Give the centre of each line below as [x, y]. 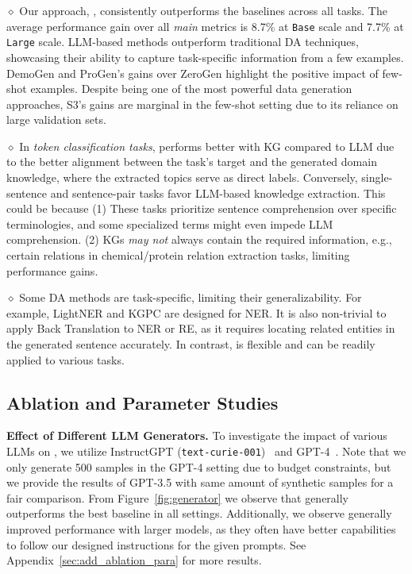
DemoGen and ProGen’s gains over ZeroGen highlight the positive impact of [193, 73]
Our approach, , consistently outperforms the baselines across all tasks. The [203, 10]
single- [377, 177]
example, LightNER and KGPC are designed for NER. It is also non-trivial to [196, 312]
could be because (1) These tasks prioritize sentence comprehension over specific [202, 208]
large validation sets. [56, 119]
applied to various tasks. [65, 359]
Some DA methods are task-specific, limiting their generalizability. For [191, 297]
